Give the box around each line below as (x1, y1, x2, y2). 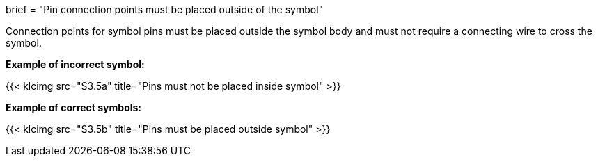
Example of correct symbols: (6, 102, 142, 113)
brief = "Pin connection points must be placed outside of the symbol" (6, 3, 324, 15)
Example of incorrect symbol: (6, 58, 145, 70)
